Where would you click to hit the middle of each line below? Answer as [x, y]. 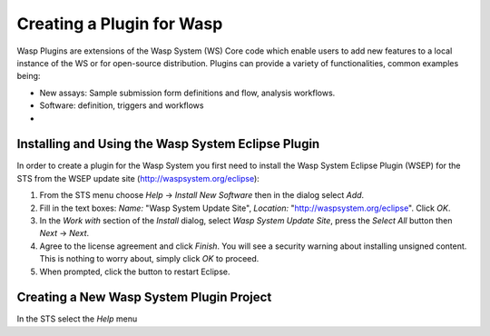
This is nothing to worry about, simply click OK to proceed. [149, 259]
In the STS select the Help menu [77, 319]
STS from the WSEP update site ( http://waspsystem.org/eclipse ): [138, 178]
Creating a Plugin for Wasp [120, 24]
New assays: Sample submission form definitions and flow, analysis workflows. [187, 93]
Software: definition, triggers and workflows [122, 105]
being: [29, 76]
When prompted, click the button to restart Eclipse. [135, 272]
